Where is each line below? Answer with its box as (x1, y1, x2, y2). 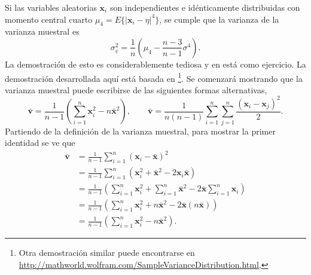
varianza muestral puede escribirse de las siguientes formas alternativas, (5, 83, 267, 96)
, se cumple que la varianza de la (159, 13, 279, 25)
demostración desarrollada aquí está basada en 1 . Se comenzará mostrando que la (5, 70, 303, 84)
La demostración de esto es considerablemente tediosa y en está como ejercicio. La (5, 57, 306, 70)
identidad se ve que (5, 136, 75, 149)
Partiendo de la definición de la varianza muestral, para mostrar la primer (5, 124, 276, 137)
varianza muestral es (5, 25, 80, 38)
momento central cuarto (5, 13, 93, 25)
